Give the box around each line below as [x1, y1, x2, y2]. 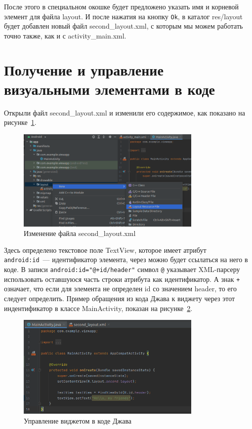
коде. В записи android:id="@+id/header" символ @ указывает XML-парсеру [4, 264, 240, 274]
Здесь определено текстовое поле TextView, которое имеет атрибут [4, 244, 207, 255]
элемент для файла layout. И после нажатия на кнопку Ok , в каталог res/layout [4, 11, 243, 21]
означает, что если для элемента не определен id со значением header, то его [4, 283, 237, 294]
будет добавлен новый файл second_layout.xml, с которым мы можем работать [4, 21, 243, 31]
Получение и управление [4, 59, 164, 79]
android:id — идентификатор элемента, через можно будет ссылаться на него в [4, 254, 248, 265]
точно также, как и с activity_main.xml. [4, 30, 126, 40]
